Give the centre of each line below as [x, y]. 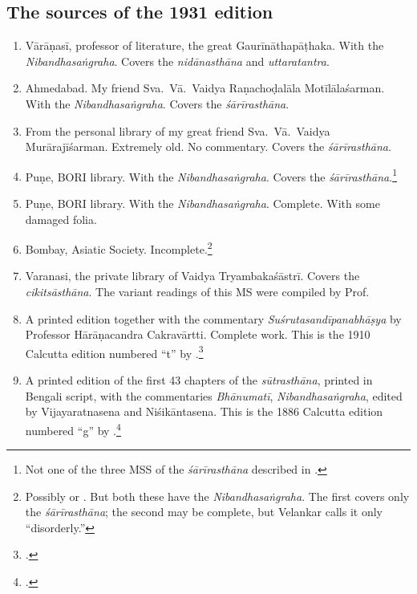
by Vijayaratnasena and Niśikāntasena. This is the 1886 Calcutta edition [204, 411]
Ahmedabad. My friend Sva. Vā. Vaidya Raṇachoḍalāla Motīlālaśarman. [205, 88]
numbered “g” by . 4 [73, 429]
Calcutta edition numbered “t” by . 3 [114, 352]
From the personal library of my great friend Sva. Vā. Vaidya [178, 130]
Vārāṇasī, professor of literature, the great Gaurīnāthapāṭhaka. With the [204, 45]
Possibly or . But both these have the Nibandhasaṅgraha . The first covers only [217, 496]
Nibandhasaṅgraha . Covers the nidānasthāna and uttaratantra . [177, 61]
